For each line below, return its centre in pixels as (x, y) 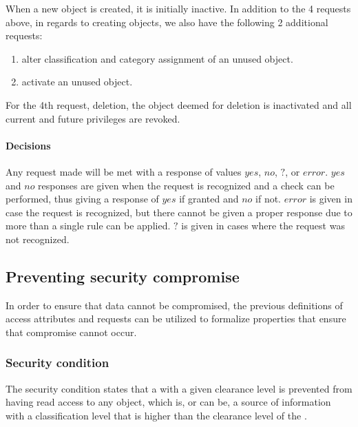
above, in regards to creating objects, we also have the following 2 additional (167, 22)
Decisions (28, 145)
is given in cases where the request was (263, 226)
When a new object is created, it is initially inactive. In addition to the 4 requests (178, 8)
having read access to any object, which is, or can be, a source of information (168, 402)
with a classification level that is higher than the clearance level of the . (156, 415)
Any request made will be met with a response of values (124, 171)
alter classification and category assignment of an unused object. (157, 58)
